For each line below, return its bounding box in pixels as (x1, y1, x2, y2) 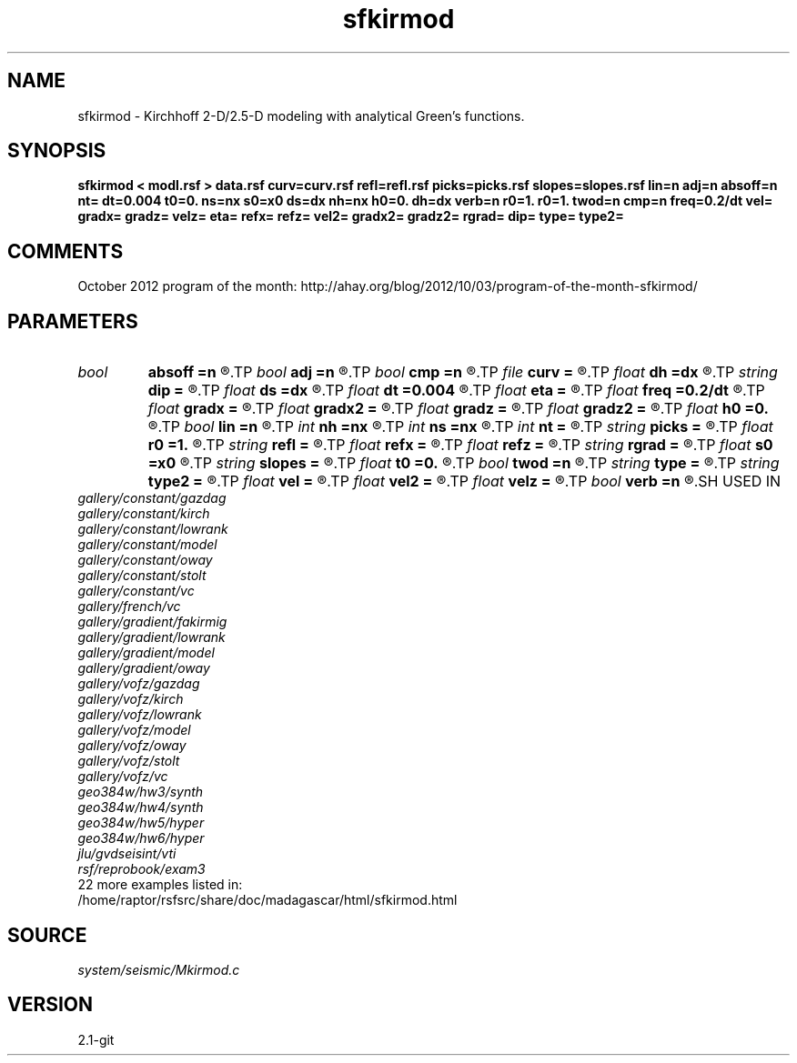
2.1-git (77, 1031, 115, 1048)
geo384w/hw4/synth (77, 799, 204, 816)
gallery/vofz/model (77, 722, 191, 738)
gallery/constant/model (77, 537, 217, 553)
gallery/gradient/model (77, 645, 215, 661)
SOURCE (7, 923, 87, 947)
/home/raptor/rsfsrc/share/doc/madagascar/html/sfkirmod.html (77, 892, 458, 908)
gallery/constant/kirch (77, 506, 210, 522)
